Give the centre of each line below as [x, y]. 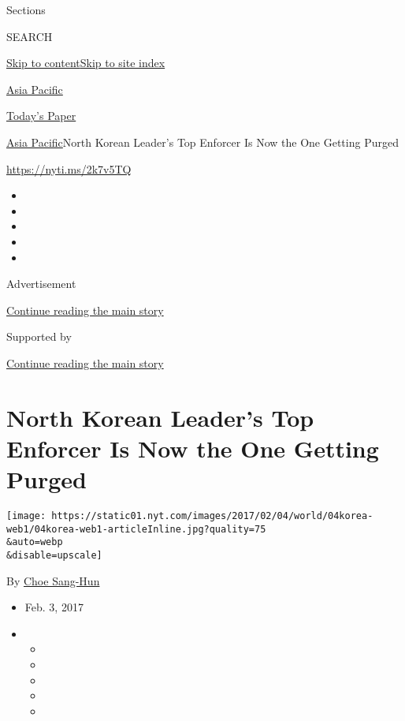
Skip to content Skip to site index [86, 63]
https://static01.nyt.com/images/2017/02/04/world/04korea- [212, 516]
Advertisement [41, 284]
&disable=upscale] [54, 555]
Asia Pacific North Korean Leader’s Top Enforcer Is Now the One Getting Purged [202, 142]
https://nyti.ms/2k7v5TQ [69, 168]
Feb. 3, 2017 [54, 607]
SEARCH [30, 36]
